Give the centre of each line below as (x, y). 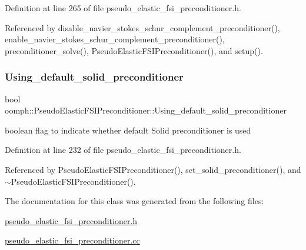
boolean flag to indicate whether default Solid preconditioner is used (128, 130)
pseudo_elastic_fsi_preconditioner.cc (72, 240)
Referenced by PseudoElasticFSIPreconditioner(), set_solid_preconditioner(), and (153, 169)
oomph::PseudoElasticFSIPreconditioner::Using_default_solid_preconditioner (146, 110)
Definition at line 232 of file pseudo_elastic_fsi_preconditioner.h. (123, 150)
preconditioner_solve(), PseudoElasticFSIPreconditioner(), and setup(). (134, 50)
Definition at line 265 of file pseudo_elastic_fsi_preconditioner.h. (123, 8)
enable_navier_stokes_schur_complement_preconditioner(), (115, 39)
